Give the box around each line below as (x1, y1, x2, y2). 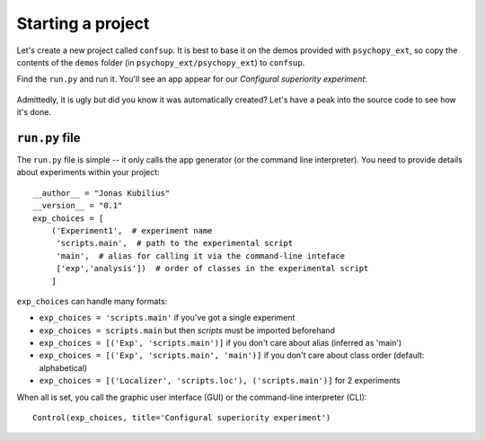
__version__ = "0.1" (32, 200, 123, 211)
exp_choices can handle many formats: (16, 295, 168, 306)
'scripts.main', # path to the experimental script (56, 238, 294, 249)
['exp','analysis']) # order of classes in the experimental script (56, 263, 369, 274)
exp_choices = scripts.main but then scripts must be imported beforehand (39, 324, 336, 336)
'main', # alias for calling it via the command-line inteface (56, 251, 346, 260)
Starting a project (16, 13, 150, 33)
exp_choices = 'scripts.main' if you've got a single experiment (39, 313, 295, 323)
